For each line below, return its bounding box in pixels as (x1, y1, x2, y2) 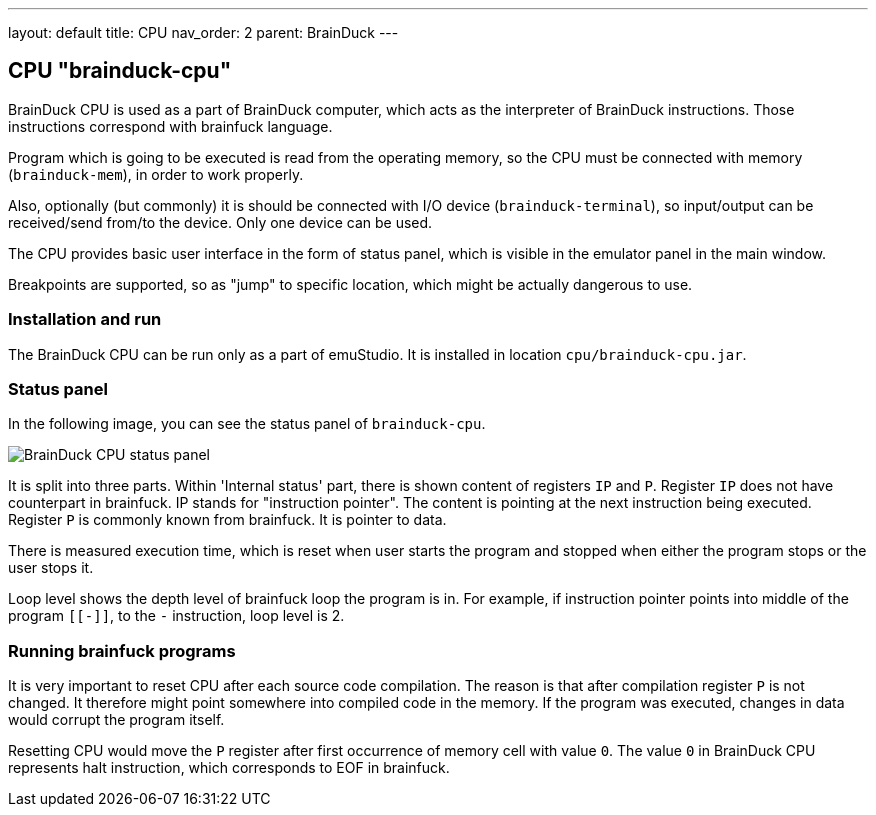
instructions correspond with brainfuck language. (8, 117, 333, 135)
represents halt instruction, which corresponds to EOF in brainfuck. (8, 759, 450, 777)
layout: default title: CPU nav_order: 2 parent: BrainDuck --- (8, 24, 399, 41)
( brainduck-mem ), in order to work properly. (8, 165, 304, 183)
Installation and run (8, 309, 162, 330)
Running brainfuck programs (8, 640, 236, 661)
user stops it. (8, 559, 94, 577)
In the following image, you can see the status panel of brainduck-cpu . (8, 415, 486, 433)
